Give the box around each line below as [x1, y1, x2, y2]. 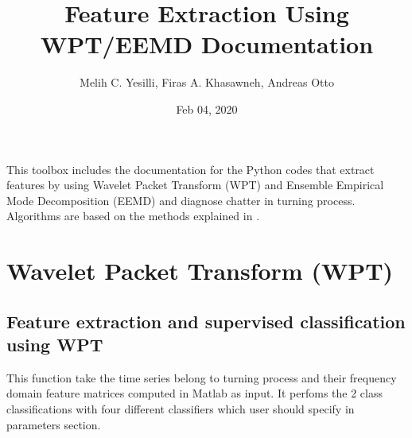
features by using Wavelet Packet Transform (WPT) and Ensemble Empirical [6, 176, 384, 193]
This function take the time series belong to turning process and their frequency [6, 369, 397, 386]
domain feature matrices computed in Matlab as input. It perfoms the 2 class [6, 385, 383, 401]
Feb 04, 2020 [176, 100, 238, 117]
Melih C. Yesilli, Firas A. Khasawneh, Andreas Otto [80, 74, 334, 91]
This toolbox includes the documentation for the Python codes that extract [6, 161, 375, 177]
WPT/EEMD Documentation [40, 28, 374, 60]
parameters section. [6, 416, 101, 432]
